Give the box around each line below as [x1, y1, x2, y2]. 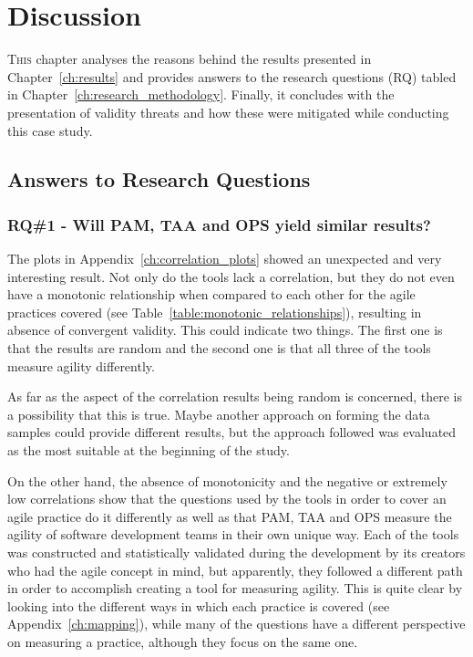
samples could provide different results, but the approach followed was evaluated [7, 422, 457, 442]
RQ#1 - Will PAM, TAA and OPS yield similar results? [7, 213, 431, 235]
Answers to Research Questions [7, 165, 311, 193]
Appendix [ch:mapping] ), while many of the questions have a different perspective [7, 614, 466, 633]
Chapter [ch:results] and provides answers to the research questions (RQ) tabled [7, 67, 457, 86]
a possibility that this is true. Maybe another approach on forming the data [7, 404, 430, 423]
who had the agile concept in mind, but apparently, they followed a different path [7, 560, 463, 579]
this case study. [7, 120, 93, 140]
